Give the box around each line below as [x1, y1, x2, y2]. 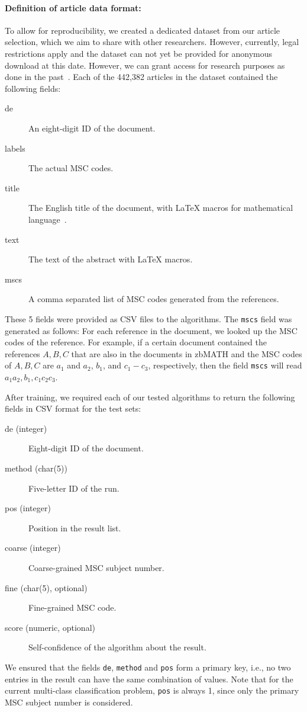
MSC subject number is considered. [5, 695, 133, 708]
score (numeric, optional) [5, 621, 95, 633]
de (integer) [5, 422, 47, 434]
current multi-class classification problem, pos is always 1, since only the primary [5, 684, 299, 697]
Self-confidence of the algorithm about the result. [28, 641, 206, 653]
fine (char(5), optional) [5, 581, 88, 594]
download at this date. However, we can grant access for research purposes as [5, 59, 285, 71]
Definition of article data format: [5, 1, 141, 14]
